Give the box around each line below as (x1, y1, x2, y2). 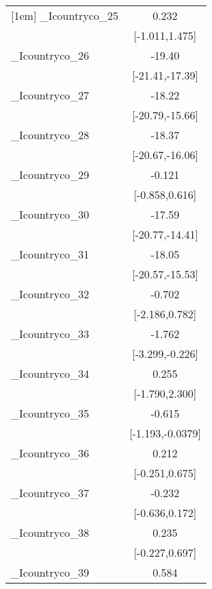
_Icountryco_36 (11, 445, 90, 461)
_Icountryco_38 (11, 525, 90, 540)
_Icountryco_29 (11, 167, 90, 182)
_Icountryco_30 (11, 206, 90, 222)
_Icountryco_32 (11, 286, 90, 302)
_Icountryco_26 (11, 47, 90, 63)
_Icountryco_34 (11, 365, 90, 381)
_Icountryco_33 (11, 326, 90, 341)
